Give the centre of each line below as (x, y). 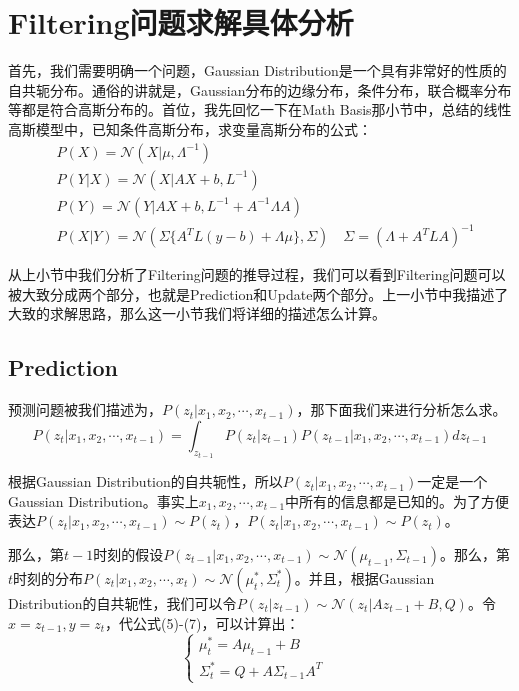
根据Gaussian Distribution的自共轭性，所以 (145, 481)
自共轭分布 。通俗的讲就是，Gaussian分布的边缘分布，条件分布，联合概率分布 (260, 89)
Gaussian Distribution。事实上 (103, 500)
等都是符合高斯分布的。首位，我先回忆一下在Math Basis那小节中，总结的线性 (260, 109)
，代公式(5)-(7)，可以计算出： (202, 622)
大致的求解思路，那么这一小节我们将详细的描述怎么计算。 (197, 313)
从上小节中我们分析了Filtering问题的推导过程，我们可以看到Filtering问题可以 (257, 274)
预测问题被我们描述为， (85, 409)
